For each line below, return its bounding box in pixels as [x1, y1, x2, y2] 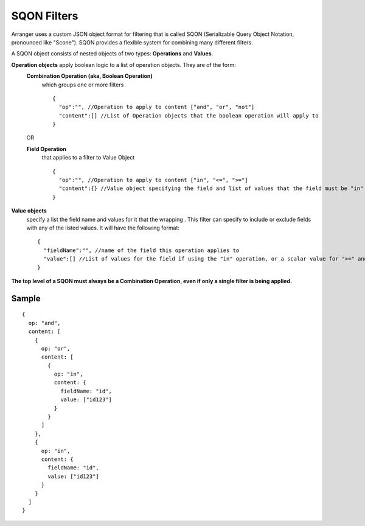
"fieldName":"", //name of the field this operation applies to [43, 247, 240, 254]
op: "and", [28, 320, 61, 326]
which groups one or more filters [41, 81, 124, 88]
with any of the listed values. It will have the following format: [26, 224, 179, 231]
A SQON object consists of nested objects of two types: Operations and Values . [11, 50, 214, 57]
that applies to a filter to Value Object [41, 154, 135, 161]
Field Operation [26, 145, 67, 152]
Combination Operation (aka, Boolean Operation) [26, 72, 153, 80]
